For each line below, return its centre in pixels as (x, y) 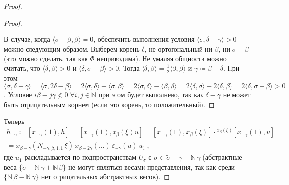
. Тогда (129, 68)
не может (237, 95)
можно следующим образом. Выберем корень (72, 48)
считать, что (22, 68)
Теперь (14, 121)
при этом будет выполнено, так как (151, 95)
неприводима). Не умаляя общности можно (162, 58)
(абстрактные (222, 157)
